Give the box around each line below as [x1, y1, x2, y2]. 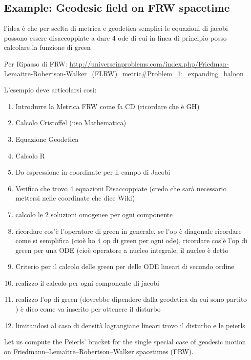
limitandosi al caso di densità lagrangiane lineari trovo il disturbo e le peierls [15, 320, 245, 330]
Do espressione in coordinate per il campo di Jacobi [15, 167, 170, 177]
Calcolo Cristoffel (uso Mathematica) [15, 117, 126, 128]
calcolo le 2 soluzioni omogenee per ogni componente [15, 209, 173, 219]
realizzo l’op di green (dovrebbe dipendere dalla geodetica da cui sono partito [15, 294, 247, 304]
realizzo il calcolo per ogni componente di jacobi [15, 277, 159, 288]
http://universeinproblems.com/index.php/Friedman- [69, 58, 229, 68]
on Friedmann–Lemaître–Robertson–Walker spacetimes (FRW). [4, 346, 194, 356]
